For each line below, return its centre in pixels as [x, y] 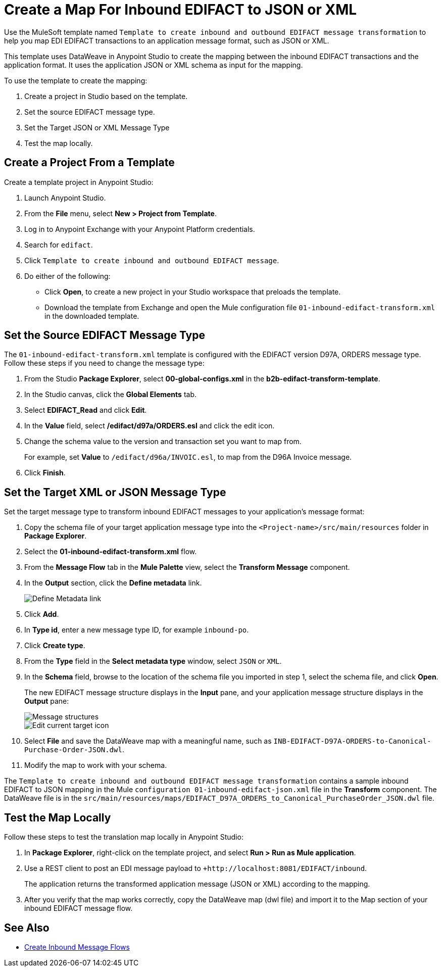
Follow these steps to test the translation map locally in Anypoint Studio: [124, 837]
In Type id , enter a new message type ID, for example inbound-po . [137, 630]
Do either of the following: [67, 276]
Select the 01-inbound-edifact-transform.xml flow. [111, 552]
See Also [27, 928]
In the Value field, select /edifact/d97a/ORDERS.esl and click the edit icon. [150, 426]
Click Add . [42, 614]
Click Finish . [45, 473]
